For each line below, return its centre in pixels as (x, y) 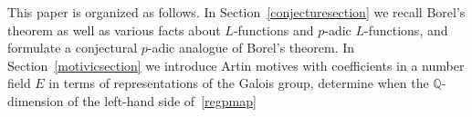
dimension (36, 100)
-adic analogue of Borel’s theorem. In (251, 48)
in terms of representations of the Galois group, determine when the (239, 83)
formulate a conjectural (73, 48)
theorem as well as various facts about (114, 29)
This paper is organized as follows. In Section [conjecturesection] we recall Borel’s (236, 12)
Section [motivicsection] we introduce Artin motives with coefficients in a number (236, 65)
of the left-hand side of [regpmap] (162, 100)
